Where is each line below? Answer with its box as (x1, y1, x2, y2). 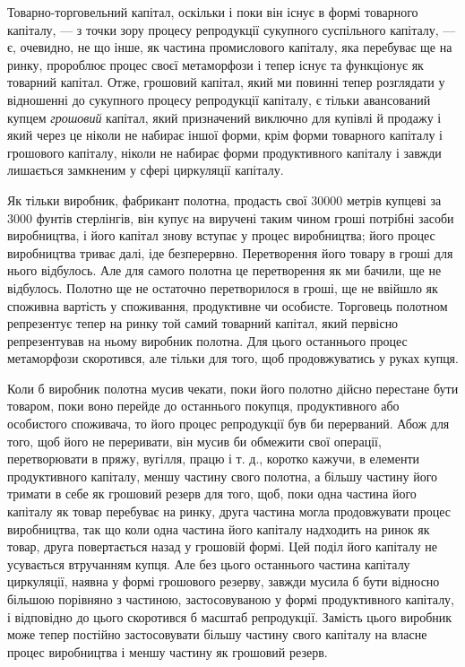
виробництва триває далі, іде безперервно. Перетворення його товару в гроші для (7, 243, 453, 262)
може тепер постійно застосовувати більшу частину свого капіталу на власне (7, 625, 427, 644)
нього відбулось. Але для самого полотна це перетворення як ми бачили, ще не (7, 261, 442, 280)
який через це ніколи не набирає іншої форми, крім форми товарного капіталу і (7, 126, 443, 144)
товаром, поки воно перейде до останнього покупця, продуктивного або (7, 396, 400, 415)
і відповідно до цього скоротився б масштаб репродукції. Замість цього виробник (7, 607, 452, 626)
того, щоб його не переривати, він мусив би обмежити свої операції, (7, 431, 382, 450)
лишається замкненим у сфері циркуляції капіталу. (7, 160, 284, 179)
